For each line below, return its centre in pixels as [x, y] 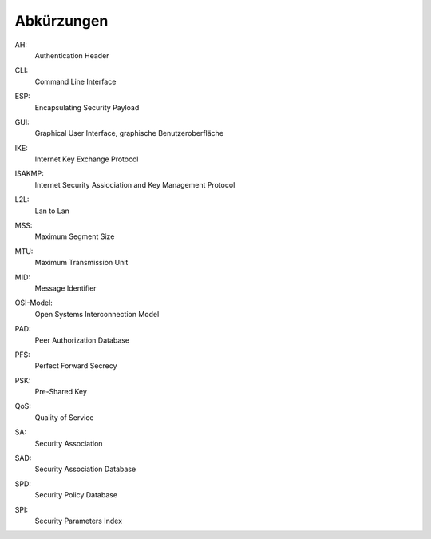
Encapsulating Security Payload [87, 107]
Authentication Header [72, 55]
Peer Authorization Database [82, 340]
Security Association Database [85, 469]
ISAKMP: [29, 174]
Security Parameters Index [79, 521]
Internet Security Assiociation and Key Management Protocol [135, 184]
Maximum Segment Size [75, 236]
